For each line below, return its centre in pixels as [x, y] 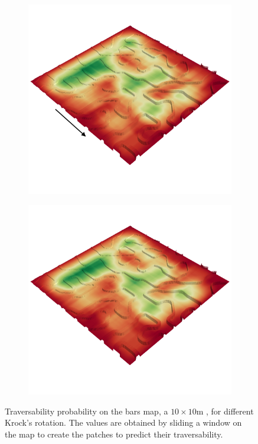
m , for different [225, 411]
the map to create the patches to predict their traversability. [114, 434]
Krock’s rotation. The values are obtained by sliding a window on [123, 422]
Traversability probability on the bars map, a [86, 411]
